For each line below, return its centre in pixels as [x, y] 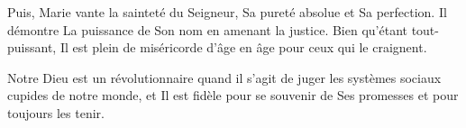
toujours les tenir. [56, 112]
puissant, [32, 47]
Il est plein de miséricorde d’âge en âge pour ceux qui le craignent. [243, 47]
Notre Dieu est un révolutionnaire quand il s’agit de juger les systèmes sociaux [224, 77]
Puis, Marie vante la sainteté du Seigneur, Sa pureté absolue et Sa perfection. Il [227, 12]
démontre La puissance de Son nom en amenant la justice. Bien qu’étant [207, 29]
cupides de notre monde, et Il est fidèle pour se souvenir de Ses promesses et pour [233, 95]
